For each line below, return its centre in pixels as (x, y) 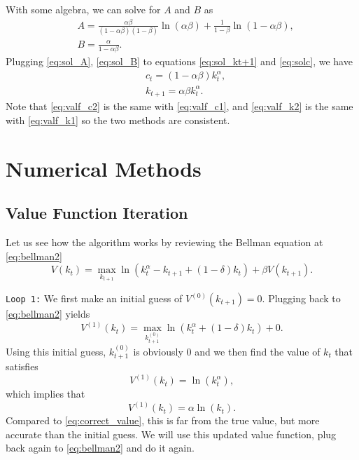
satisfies (22, 366)
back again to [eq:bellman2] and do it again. (100, 448)
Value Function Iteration (97, 213)
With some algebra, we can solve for (83, 9)
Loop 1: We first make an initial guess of (94, 298)
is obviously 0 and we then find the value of (227, 351)
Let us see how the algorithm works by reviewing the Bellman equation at (164, 242)
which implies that (45, 394)
